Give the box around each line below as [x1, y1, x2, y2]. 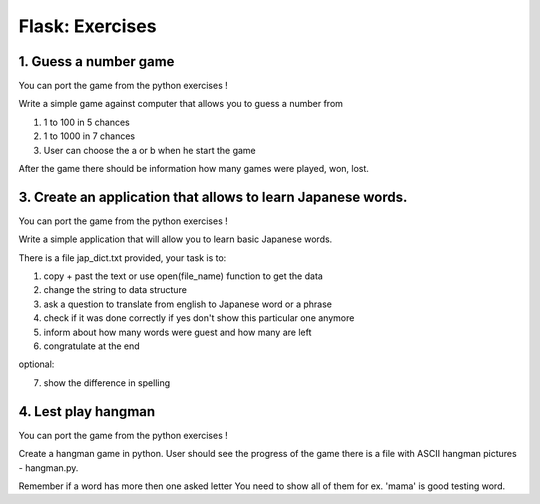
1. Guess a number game [18, 53, 175, 70]
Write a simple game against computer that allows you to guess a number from [18, 98, 344, 110]
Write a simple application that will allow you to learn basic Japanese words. [18, 233, 333, 245]
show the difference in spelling [43, 376, 171, 389]
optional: [18, 358, 55, 370]
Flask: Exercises [18, 15, 157, 37]
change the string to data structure [43, 284, 187, 296]
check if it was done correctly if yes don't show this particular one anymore [43, 312, 355, 324]
